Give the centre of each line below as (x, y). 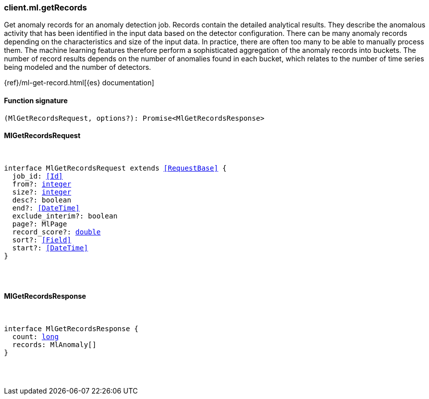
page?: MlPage (40, 224)
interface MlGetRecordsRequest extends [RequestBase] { (115, 168)
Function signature (36, 100)
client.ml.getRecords (46, 7)
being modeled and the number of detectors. (78, 67)
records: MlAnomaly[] (54, 345)
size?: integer (42, 192)
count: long (35, 337)
